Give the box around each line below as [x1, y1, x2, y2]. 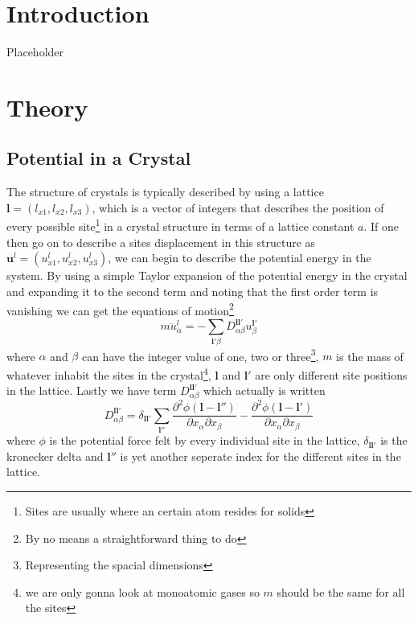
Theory [6, 90, 88, 123]
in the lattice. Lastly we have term [6, 382, 177, 399]
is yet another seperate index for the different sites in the [120, 447, 401, 464]
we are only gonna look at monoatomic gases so [25, 583, 260, 600]
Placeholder [6, 43, 64, 60]
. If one [363, 218, 400, 235]
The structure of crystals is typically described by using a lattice [6, 183, 324, 200]
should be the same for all [277, 583, 405, 600]
